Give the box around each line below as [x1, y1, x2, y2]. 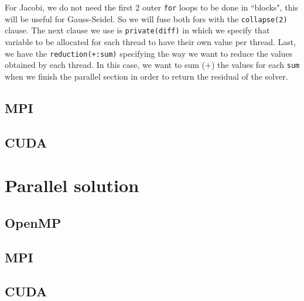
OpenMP [5, 213, 62, 231]
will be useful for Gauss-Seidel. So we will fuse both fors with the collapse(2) [5, 12, 288, 25]
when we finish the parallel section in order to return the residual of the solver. [5, 70, 288, 82]
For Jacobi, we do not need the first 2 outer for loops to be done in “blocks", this [5, 1, 298, 13]
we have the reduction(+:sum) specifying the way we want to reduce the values [5, 47, 293, 59]
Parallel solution [5, 173, 139, 197]
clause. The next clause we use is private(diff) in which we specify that [5, 24, 270, 36]
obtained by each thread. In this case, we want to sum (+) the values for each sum [5, 59, 300, 71]
